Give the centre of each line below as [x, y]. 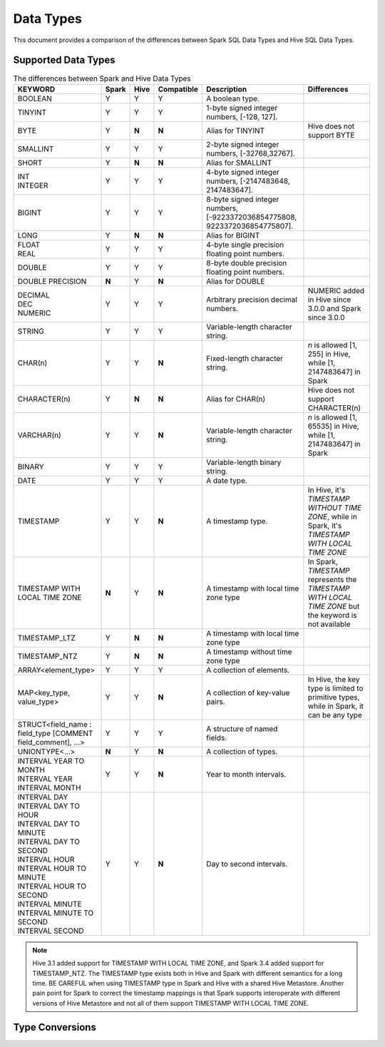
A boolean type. [233, 98]
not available [329, 624]
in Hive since [329, 300]
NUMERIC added [336, 290]
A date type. [227, 480]
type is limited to [335, 688]
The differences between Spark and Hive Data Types [102, 78]
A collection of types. [242, 751]
